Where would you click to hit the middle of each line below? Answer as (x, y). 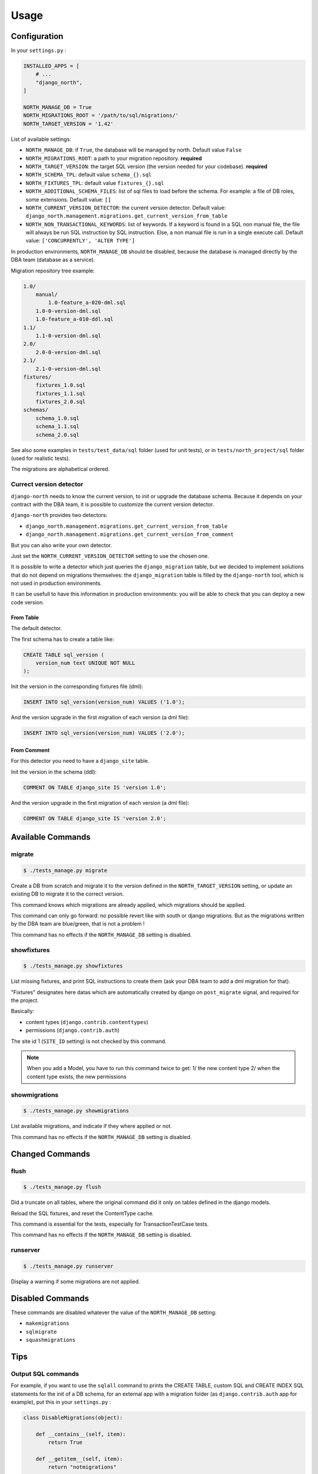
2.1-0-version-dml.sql (68, 369)
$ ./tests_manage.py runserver (69, 1266)
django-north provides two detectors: (59, 515)
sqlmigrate (41, 1332)
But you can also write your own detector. (62, 545)
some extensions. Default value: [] (68, 199)
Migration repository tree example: (53, 271)
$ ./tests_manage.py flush (62, 1187)
